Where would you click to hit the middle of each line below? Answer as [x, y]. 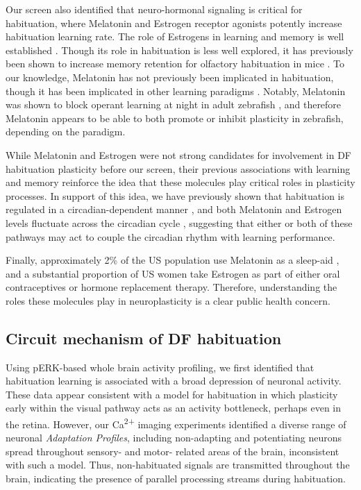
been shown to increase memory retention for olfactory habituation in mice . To [175, 64]
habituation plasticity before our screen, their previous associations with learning [178, 168]
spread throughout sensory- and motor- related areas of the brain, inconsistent [173, 451]
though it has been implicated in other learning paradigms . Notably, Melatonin [176, 91]
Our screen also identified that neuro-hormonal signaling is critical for [154, 9]
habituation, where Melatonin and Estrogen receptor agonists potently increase [174, 23]
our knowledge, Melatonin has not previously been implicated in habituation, [170, 77]
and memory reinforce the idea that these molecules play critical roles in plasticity [180, 182]
